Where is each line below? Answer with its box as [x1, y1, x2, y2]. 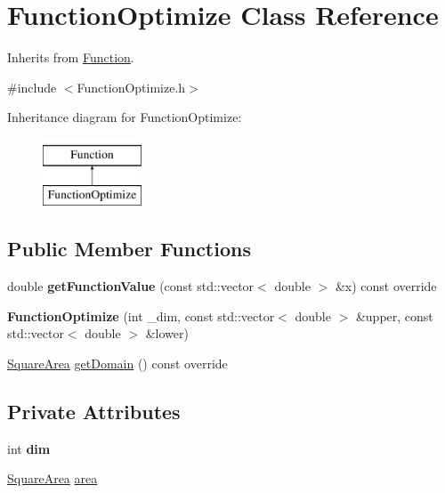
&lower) [145, 324, 189, 343]
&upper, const [355, 306, 433, 325]
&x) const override [335, 277, 437, 295]
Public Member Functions [7, 235, 251, 263]
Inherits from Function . [7, 48, 134, 67]
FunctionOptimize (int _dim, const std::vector [7, 306, 275, 325]
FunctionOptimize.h [77, 77, 186, 96]
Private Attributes [7, 398, 181, 425]
